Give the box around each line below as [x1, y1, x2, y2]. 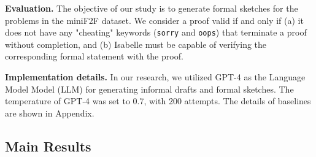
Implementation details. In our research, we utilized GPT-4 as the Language [5, 71, 306, 83]
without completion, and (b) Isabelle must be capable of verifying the [5, 37, 267, 50]
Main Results [5, 136, 91, 155]
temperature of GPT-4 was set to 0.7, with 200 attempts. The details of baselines [5, 94, 311, 107]
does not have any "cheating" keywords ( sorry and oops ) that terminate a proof [5, 26, 307, 39]
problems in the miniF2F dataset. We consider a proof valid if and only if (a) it [5, 13, 304, 26]
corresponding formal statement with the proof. [5, 50, 183, 63]
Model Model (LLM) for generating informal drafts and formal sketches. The [5, 82, 294, 95]
